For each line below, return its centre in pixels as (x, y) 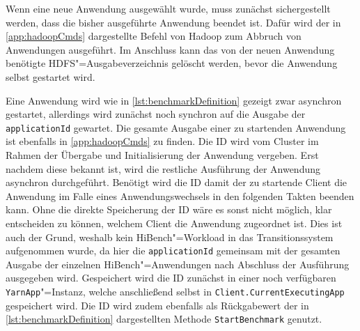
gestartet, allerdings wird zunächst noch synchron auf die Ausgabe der (156, 114)
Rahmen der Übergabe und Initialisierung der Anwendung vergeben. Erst (162, 155)
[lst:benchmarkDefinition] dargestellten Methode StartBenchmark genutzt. (164, 319)
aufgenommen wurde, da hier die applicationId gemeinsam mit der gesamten (173, 251)
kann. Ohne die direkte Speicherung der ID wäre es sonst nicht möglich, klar (169, 209)
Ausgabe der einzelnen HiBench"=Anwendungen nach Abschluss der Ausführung (178, 264)
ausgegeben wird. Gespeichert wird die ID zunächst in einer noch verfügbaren (171, 278)
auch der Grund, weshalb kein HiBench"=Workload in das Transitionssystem (170, 237)
